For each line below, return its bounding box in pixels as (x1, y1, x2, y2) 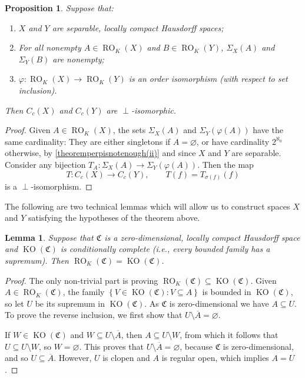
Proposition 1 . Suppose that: (5, 2, 114, 14)
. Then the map (197, 158, 254, 170)
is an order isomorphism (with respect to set (128, 72, 288, 85)
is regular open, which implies (161, 352, 269, 364)
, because (180, 340, 213, 352)
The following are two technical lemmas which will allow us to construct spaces (5, 200, 290, 212)
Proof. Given (5, 124, 51, 136)
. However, (54, 352, 92, 364)
